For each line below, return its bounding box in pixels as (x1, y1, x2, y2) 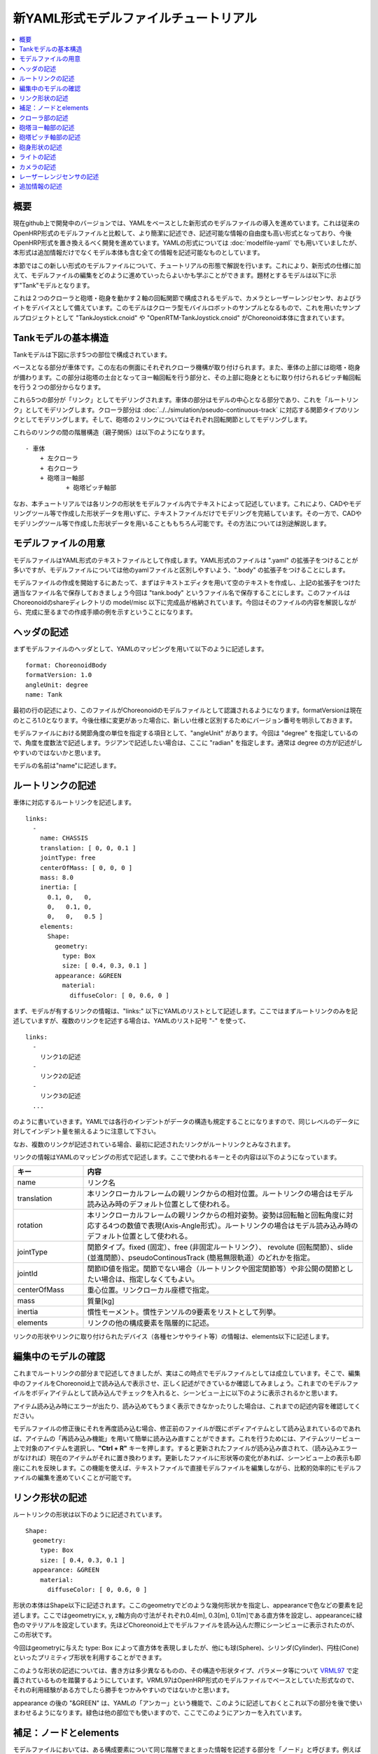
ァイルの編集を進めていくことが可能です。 (13, 1473, 136, 1482)
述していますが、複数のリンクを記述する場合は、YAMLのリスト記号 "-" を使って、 (13, 1017, 250, 1025)
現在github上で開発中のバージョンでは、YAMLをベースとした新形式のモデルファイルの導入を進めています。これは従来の (13, 219, 360, 227)
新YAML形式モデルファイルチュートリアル (13, 11, 257, 26)
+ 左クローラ (39, 455, 78, 462)
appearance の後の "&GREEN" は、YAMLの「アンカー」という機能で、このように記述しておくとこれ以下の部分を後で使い (13, 1699, 363, 1707)
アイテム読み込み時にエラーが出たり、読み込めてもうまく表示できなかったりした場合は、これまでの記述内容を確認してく (13, 1402, 361, 1410)
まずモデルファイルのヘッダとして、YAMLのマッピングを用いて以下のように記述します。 (13, 645, 268, 653)
